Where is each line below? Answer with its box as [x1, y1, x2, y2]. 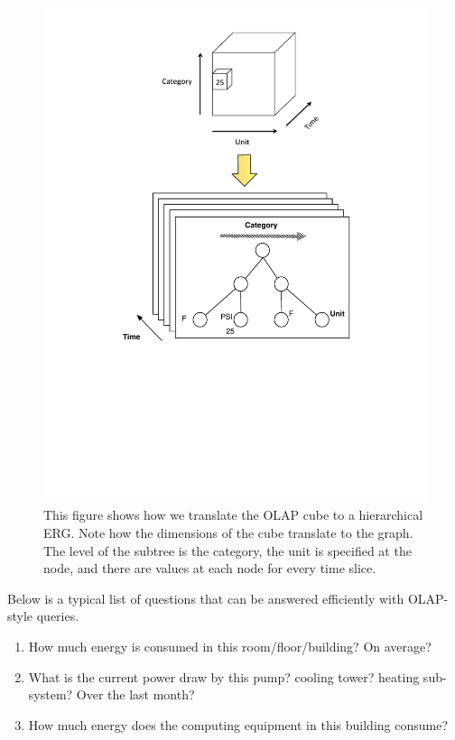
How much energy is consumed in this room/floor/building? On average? [28, 637, 432, 656]
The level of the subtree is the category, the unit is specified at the [43, 541, 412, 560]
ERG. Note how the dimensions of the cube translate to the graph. [43, 523, 413, 542]
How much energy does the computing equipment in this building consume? [28, 715, 449, 734]
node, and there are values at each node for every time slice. [43, 559, 376, 578]
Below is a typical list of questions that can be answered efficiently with [7, 588, 404, 607]
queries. [36, 606, 79, 625]
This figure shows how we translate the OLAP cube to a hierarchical [43, 505, 423, 524]
